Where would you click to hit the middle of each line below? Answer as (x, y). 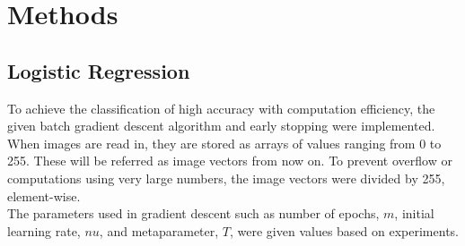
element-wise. (44, 195)
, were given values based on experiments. (344, 230)
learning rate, (44, 230)
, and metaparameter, (159, 230)
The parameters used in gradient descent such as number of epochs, (193, 213)
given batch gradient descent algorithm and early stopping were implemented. (221, 126)
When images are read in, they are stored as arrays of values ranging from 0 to (224, 143)
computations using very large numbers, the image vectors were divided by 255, (226, 178)
